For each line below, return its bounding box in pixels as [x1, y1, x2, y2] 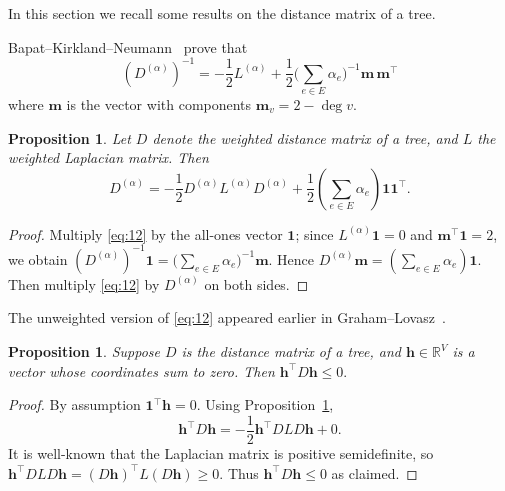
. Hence [268, 248, 315, 269]
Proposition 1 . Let [8, 127, 131, 148]
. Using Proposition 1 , [196, 394, 334, 415]
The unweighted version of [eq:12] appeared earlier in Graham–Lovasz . [8, 307, 446, 328]
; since [295, 223, 334, 244]
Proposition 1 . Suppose [8, 341, 160, 362]
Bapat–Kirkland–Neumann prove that [8, 36, 248, 57]
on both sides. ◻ [204, 273, 309, 294]
